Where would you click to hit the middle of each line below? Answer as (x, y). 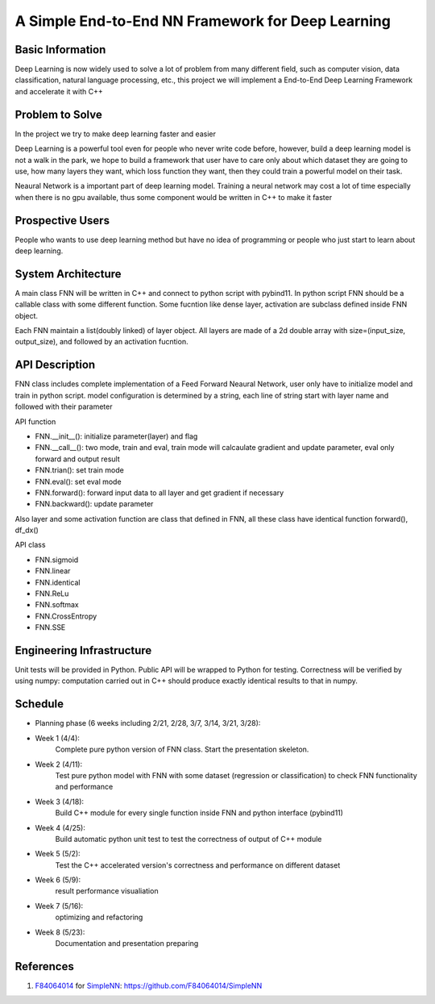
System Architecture (68, 274)
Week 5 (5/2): (58, 854)
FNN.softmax (57, 605)
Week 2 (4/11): (59, 764)
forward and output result (77, 459)
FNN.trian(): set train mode (79, 470)
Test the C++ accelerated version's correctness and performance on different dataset (198, 865)
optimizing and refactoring (99, 917)
